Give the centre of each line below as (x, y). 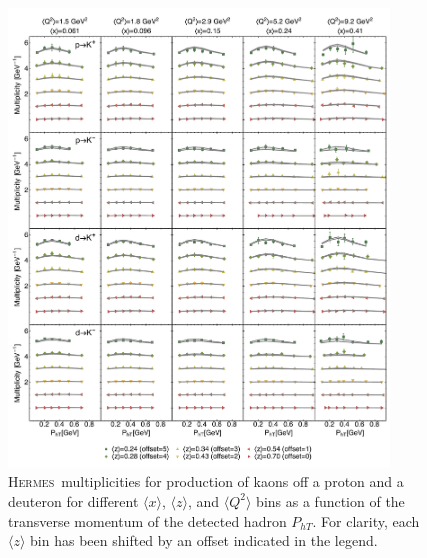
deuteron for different (73, 500)
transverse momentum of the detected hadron (147, 520)
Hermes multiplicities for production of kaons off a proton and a (206, 481)
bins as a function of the (330, 500)
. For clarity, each (366, 520)
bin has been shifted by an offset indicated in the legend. (204, 540)
